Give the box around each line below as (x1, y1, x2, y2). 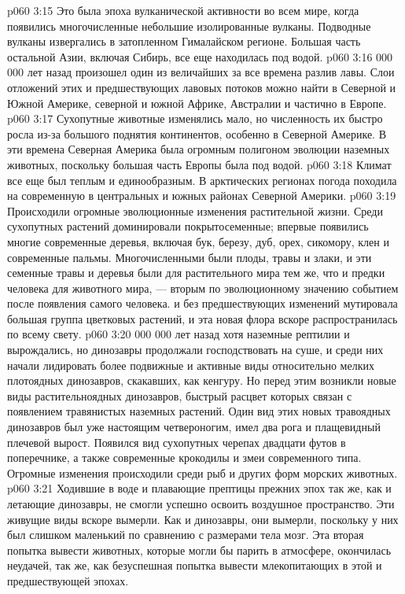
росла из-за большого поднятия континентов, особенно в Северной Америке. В (7, 125, 386, 142)
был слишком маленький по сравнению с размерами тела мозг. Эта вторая (7, 526, 364, 543)
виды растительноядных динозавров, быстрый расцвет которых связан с (7, 387, 352, 404)
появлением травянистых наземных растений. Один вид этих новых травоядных (7, 403, 391, 419)
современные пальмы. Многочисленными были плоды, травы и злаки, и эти (7, 249, 372, 265)
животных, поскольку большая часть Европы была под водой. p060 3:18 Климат (7, 156, 392, 172)
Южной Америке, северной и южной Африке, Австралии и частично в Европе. (7, 94, 387, 111)
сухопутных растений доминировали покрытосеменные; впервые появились (7, 218, 369, 234)
